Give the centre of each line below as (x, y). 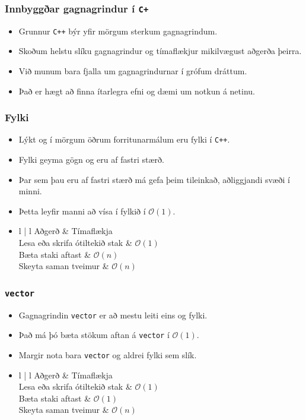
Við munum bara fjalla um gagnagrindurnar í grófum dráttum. (133, 71)
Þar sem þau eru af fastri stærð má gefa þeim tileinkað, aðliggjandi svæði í (154, 179)
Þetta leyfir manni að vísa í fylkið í (82, 211)
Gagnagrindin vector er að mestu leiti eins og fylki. (113, 315)
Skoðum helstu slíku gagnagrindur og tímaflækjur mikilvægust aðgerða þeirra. (160, 51)
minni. (30, 191)
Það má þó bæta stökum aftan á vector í (94, 335)
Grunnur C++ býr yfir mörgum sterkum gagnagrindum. (118, 31)
